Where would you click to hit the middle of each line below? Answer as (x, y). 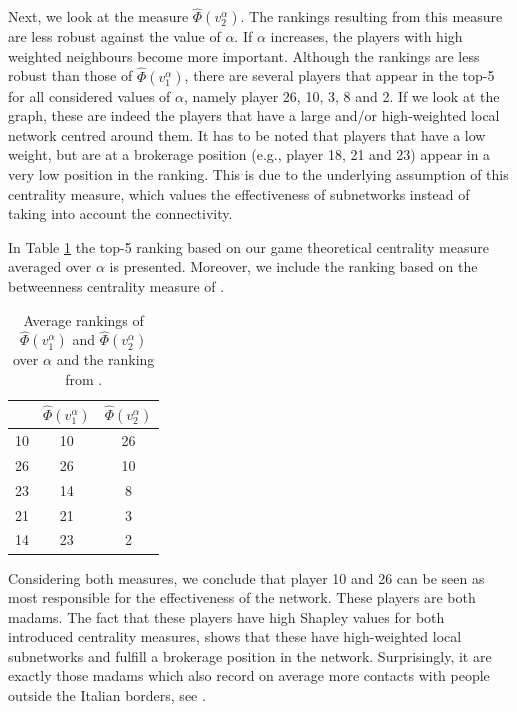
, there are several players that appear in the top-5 (339, 75)
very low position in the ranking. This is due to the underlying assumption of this (258, 174)
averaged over (50, 266)
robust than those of (70, 75)
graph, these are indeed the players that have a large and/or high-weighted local (254, 115)
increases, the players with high (366, 36)
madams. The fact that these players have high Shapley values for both (226, 616)
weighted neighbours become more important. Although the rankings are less (244, 55)
